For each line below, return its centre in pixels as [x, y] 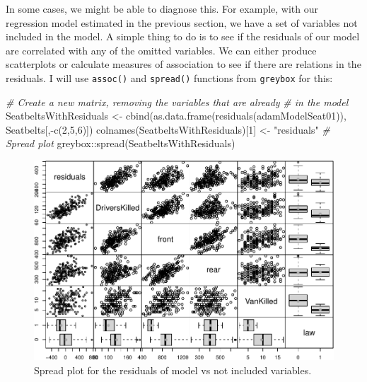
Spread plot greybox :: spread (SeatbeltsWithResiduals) [121, 143]
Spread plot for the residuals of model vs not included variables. [173, 370]
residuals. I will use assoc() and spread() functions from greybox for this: [169, 77]
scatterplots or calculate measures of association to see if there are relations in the [183, 64]
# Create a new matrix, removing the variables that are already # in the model [177, 102]
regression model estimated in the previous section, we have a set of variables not [182, 22]
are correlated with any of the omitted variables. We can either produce [161, 50]
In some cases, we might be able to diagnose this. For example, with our [162, 8]
